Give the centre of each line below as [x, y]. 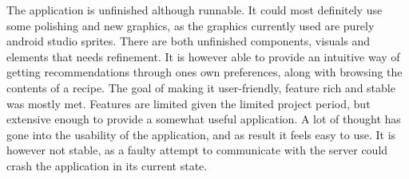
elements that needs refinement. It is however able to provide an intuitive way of [203, 56]
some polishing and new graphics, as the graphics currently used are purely [191, 25]
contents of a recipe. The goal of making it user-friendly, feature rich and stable [201, 87]
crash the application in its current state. [107, 165]
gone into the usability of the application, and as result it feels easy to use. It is [201, 134]
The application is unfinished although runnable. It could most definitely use [195, 10]
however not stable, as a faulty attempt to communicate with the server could [197, 150]
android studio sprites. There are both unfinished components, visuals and [188, 41]
